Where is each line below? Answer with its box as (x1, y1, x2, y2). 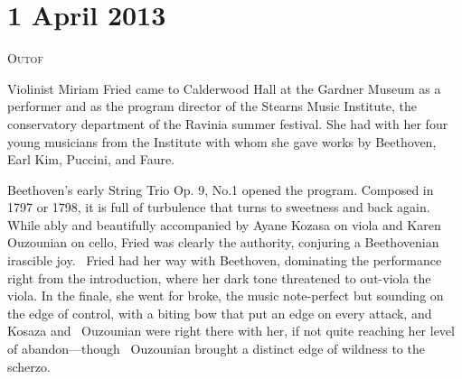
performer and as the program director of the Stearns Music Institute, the (7, 97, 417, 116)
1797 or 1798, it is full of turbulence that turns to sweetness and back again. (7, 198, 430, 217)
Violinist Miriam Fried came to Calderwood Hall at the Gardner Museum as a (7, 79, 441, 97)
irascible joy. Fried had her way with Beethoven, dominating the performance (7, 251, 442, 270)
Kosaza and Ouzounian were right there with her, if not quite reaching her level (7, 321, 455, 340)
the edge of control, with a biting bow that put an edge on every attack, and (7, 303, 432, 322)
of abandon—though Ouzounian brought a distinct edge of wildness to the (7, 339, 425, 358)
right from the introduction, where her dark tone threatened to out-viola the (7, 268, 431, 287)
